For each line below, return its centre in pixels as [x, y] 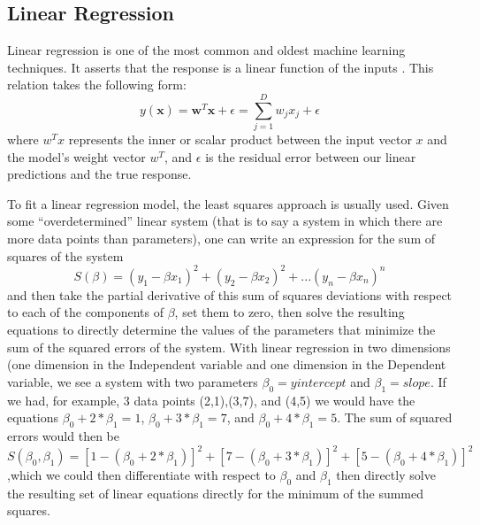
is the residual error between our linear [311, 156]
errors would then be [63, 435]
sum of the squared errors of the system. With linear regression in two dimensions [229, 347]
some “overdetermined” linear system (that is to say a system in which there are [225, 221]
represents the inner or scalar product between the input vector [240, 139]
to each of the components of [86, 312]
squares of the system [65, 255]
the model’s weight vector [76, 156]
